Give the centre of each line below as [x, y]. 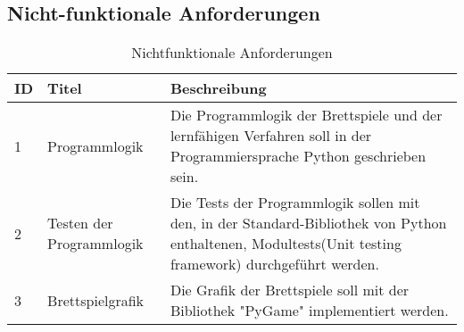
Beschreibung [218, 88]
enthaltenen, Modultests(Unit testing [286, 244]
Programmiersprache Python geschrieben [298, 156]
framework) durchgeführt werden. [274, 264]
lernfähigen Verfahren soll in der [271, 136]
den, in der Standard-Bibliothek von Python [308, 223]
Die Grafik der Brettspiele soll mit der [290, 290]
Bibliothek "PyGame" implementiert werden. [309, 311]
